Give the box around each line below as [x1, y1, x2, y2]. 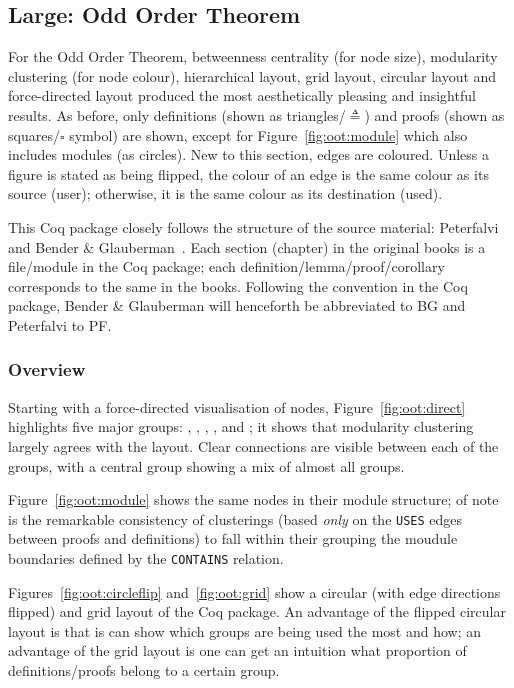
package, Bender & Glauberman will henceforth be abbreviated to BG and [8, 295, 466, 316]
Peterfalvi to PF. [8, 314, 112, 335]
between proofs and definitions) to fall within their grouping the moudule [8, 528, 458, 549]
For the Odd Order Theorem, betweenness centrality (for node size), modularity [8, 46, 498, 67]
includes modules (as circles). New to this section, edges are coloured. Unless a [8, 144, 490, 165]
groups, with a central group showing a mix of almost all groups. [8, 455, 405, 476]
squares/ [8, 124, 60, 145]
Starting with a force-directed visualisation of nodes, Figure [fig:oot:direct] [8, 396, 466, 417]
